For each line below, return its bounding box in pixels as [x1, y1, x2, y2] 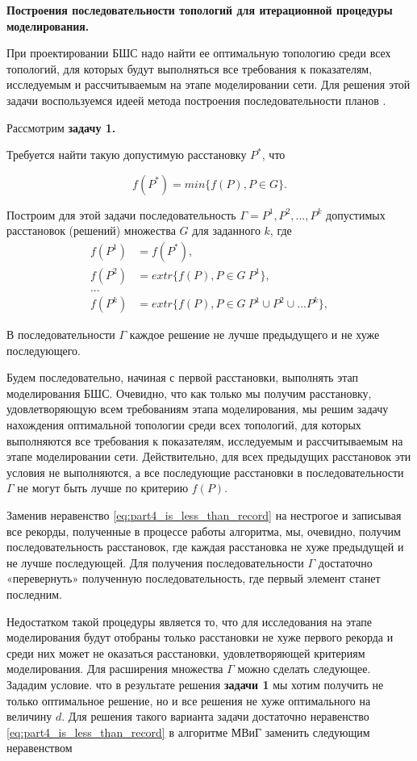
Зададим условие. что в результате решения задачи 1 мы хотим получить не [6, 675, 384, 692]
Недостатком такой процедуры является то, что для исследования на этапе [6, 613, 373, 629]
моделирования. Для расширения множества [6, 660, 223, 677]
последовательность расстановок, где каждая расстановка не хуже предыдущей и [6, 538, 404, 555]
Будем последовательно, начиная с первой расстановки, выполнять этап [6, 369, 358, 386]
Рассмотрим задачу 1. [6, 119, 116, 136]
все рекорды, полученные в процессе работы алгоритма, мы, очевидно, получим [6, 522, 401, 539]
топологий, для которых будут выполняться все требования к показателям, [6, 60, 373, 77]
